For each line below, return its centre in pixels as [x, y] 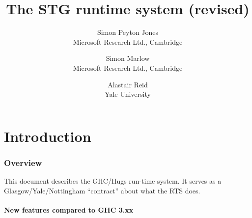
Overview [23, 162]
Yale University [128, 94]
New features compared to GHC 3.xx [69, 209]
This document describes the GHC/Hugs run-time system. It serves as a [113, 181]
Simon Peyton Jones [128, 32]
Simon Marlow [128, 58]
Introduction [48, 136]
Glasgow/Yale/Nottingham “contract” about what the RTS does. [102, 190]
